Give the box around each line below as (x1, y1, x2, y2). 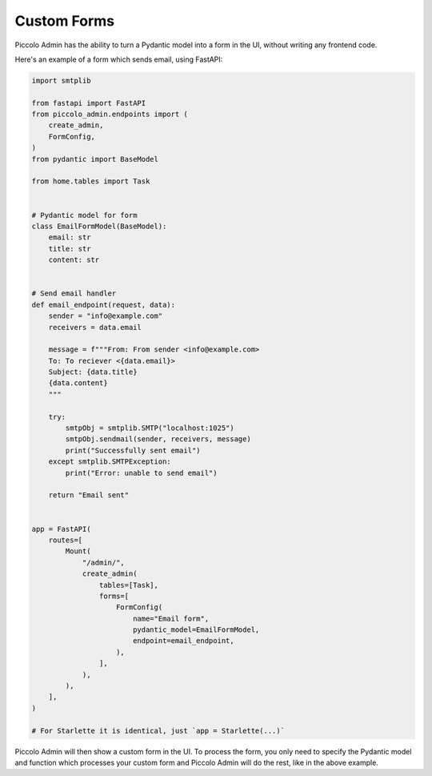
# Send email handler (31, 289, 117, 298)
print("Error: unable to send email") (65, 468, 218, 477)
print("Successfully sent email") (65, 445, 201, 455)
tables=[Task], (98, 581, 159, 589)
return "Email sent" (48, 491, 130, 500)
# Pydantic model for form (31, 211, 138, 219)
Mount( (65, 547, 91, 556)
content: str (48, 255, 100, 264)
